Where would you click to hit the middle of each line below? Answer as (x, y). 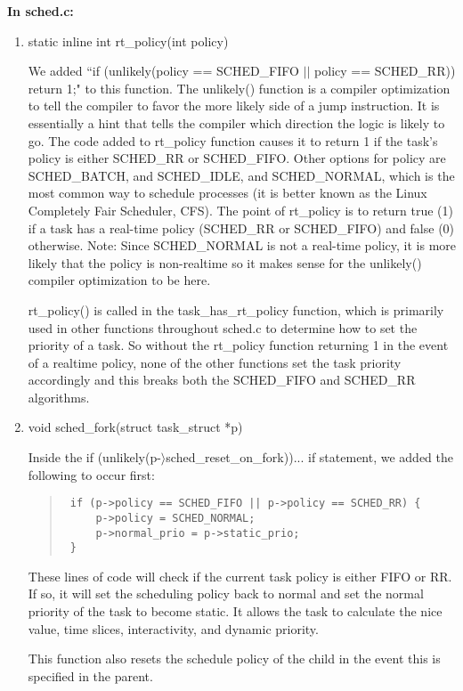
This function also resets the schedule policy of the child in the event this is (234, 658)
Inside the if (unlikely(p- (94, 457)
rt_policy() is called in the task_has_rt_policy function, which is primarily (236, 309)
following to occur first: (91, 474)
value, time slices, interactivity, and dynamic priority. (173, 628)
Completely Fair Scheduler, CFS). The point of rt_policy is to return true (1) (240, 210)
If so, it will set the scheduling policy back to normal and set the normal (226, 593)
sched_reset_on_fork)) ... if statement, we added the (310, 457)
